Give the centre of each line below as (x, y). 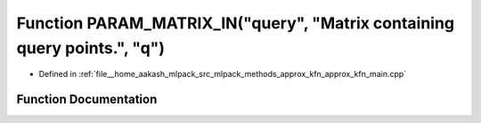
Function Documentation (87, 100)
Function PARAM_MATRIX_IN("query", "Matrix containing (235, 23)
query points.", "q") (90, 48)
